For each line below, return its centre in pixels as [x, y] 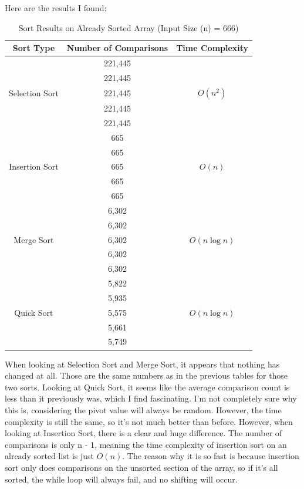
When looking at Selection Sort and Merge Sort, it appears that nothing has [142, 364]
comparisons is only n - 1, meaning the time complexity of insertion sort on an [146, 444]
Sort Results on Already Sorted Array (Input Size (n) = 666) [129, 27]
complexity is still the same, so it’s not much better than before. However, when [149, 421]
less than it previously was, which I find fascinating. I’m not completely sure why [151, 398]
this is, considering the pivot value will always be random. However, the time [143, 409]
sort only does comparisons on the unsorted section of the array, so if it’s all [141, 467]
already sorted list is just [50, 456]
